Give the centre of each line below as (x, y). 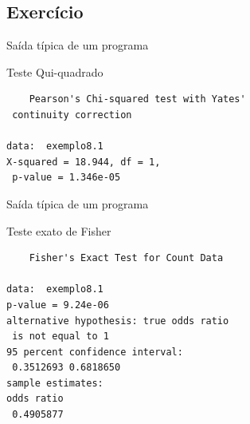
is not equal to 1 (61, 337)
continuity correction (72, 115)
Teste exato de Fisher (59, 230)
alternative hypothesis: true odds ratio (118, 321)
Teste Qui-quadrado (55, 71)
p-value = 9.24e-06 (58, 305)
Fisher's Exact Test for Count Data (126, 258)
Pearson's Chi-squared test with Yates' (137, 99)
